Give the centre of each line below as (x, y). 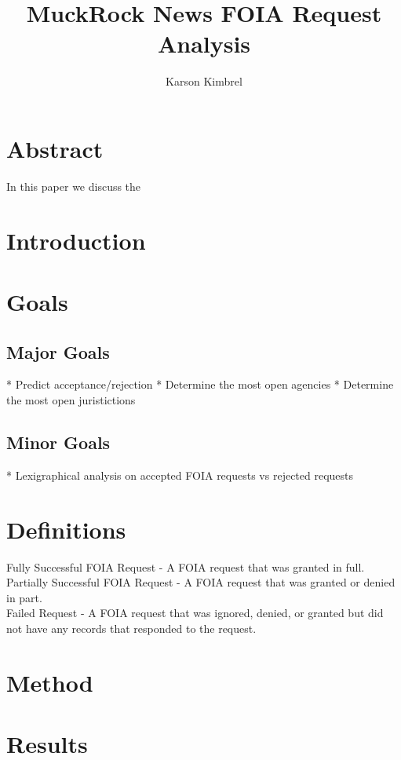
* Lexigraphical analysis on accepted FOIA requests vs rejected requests (180, 475)
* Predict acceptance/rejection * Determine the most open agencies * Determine (200, 384)
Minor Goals (58, 442)
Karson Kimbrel (204, 81)
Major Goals (58, 351)
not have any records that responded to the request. (131, 628)
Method (50, 682)
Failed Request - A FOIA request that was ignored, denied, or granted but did (195, 613)
